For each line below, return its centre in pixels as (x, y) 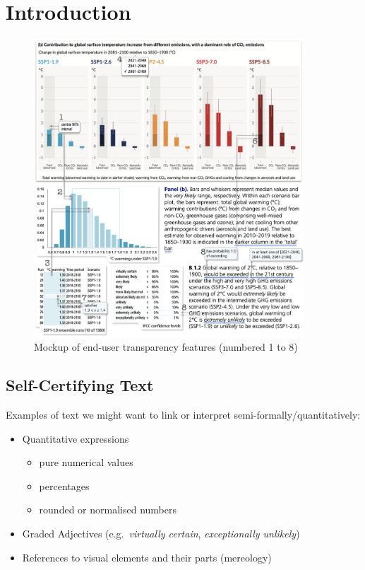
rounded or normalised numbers (108, 510)
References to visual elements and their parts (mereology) (147, 557)
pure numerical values (86, 462)
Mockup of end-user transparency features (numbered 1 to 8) (166, 347)
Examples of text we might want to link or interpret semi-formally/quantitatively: (183, 415)
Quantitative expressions (76, 438)
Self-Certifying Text (80, 385)
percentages (64, 485)
